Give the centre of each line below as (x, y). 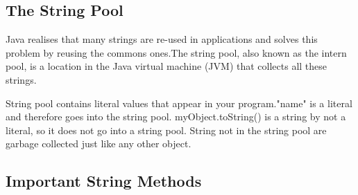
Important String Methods (104, 181)
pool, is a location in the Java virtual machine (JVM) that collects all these (167, 66)
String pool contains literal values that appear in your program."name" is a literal (179, 103)
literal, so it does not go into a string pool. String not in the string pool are (166, 130)
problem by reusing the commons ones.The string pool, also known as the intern (176, 52)
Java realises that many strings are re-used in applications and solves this (162, 39)
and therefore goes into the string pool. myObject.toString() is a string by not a (176, 117)
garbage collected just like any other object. (99, 143)
